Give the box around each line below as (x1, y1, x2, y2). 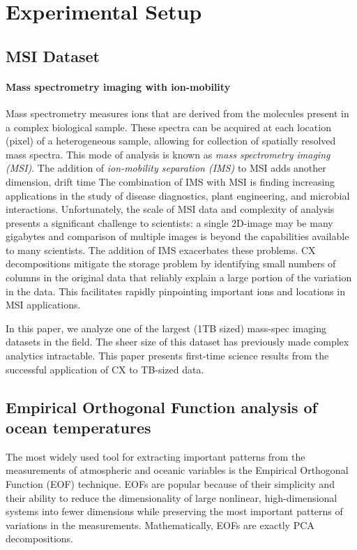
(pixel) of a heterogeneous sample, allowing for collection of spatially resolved (6, 133, 336, 148)
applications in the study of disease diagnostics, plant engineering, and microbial (6, 188, 350, 202)
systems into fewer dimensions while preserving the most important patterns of (6, 504, 343, 519)
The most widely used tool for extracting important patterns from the (6, 449, 305, 463)
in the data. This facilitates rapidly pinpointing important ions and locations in (6, 283, 345, 298)
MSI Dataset (6, 45, 100, 66)
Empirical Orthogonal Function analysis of (6, 396, 317, 417)
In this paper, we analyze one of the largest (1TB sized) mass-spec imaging (6, 320, 326, 335)
